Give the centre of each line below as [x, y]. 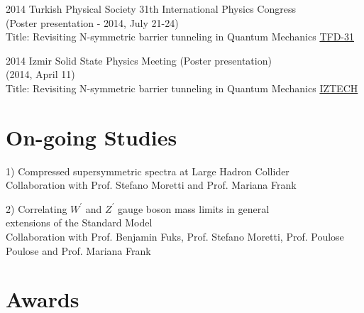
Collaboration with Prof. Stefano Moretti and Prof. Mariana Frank [151, 185]
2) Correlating [37, 208]
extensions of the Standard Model [79, 223]
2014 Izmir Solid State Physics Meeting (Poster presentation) [139, 60]
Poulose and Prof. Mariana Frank [78, 250]
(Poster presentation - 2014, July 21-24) [92, 22]
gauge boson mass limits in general [194, 208]
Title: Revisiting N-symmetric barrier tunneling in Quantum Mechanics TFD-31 [180, 37]
